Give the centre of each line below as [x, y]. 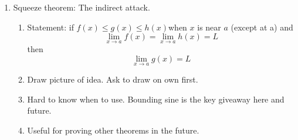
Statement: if [50, 27]
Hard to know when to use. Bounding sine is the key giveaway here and [156, 99]
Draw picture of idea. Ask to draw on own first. [113, 79]
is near [209, 27]
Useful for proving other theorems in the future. [113, 130]
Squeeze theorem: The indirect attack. [82, 7]
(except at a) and [262, 27]
